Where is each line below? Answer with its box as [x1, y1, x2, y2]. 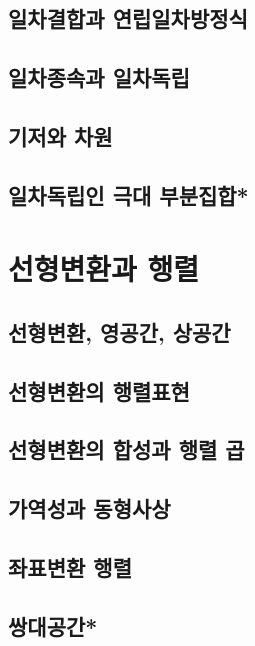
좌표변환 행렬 [8, 552, 132, 583]
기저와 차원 [8, 120, 113, 151]
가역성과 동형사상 [8, 493, 171, 524]
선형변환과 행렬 [8, 248, 200, 289]
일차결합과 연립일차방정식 [8, 3, 248, 34]
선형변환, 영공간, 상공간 [8, 316, 231, 347]
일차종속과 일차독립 [8, 62, 190, 93]
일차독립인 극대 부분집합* [8, 179, 249, 210]
